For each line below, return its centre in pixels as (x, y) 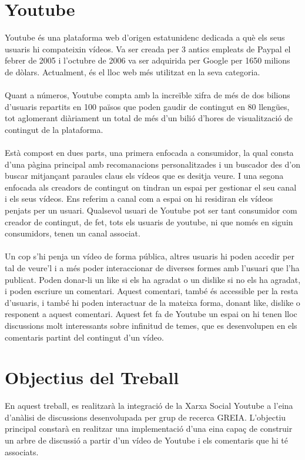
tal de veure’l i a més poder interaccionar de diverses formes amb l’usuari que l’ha (152, 268)
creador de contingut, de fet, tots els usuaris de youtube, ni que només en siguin (149, 221)
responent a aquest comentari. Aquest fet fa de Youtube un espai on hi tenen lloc (151, 314)
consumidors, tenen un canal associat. (73, 233)
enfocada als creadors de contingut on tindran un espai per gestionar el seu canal (151, 187)
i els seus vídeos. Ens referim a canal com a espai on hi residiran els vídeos (139, 199)
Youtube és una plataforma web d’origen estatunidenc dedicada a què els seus (145, 37)
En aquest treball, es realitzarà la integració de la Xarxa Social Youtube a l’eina (149, 406)
